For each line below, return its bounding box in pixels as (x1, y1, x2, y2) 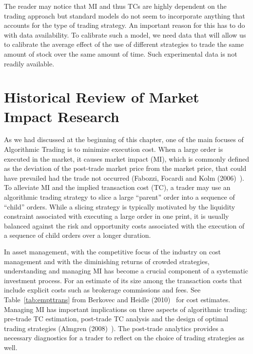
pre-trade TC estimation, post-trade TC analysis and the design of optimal (4, 313, 228, 324)
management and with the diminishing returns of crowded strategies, (4, 256, 210, 266)
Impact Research (4, 106, 119, 126)
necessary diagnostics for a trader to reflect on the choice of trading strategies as (4, 333, 245, 343)
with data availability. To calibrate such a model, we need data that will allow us (4, 29, 246, 40)
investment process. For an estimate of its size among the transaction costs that (4, 275, 242, 285)
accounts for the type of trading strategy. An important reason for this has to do (4, 20, 245, 30)
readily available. (4, 58, 55, 68)
